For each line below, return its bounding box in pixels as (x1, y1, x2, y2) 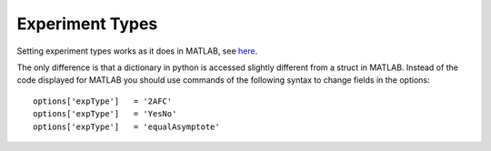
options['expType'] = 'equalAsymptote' (33, 121, 220, 132)
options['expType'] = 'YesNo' (33, 109, 177, 119)
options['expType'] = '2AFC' (33, 96, 173, 106)
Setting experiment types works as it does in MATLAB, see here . (16, 45, 258, 56)
